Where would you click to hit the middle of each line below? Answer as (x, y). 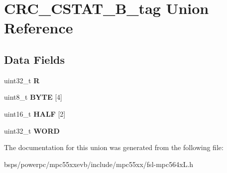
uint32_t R (22, 80)
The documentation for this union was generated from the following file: (114, 147)
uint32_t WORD (32, 130)
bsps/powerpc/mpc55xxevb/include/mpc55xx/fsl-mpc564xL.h (99, 164)
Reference (39, 28)
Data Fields (35, 59)
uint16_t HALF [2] (35, 113)
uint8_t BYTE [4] (33, 97)
